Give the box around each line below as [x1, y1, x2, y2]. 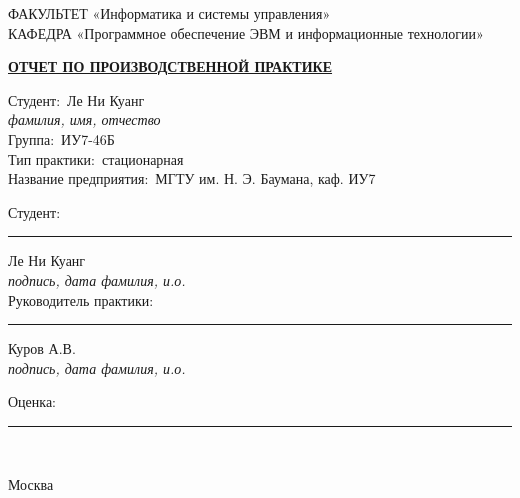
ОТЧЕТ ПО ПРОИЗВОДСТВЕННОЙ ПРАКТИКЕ [8, 56, 333, 77]
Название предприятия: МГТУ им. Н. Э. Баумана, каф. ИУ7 [8, 168, 376, 189]
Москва [8, 473, 54, 494]
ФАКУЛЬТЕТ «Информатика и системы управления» [8, 3, 331, 23]
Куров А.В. [8, 338, 76, 359]
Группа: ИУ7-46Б [8, 128, 115, 149]
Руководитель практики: [8, 289, 154, 310]
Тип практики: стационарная [8, 148, 184, 169]
